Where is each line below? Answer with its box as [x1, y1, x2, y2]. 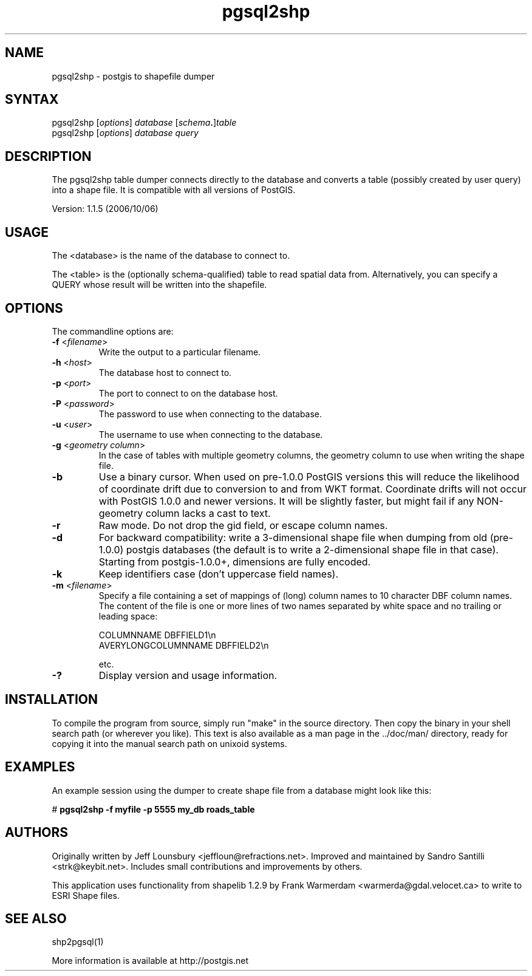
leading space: [98, 610, 158, 621]
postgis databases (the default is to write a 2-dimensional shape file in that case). [126, 543, 499, 556]
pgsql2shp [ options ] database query [52, 128, 199, 138]
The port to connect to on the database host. [98, 387, 278, 398]
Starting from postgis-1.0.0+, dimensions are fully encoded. [98, 555, 371, 568]
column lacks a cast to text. [145, 507, 271, 519]
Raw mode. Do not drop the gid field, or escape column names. [98, 519, 388, 531]
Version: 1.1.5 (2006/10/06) [52, 203, 159, 214]
